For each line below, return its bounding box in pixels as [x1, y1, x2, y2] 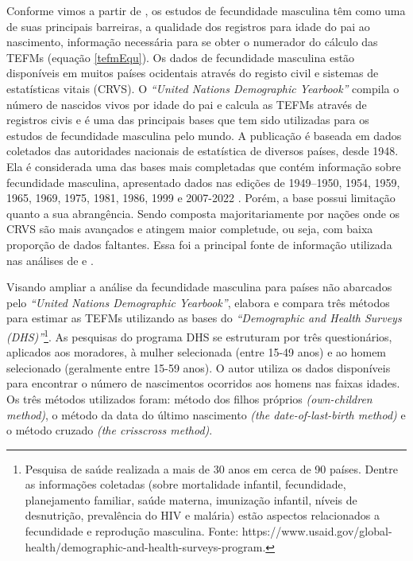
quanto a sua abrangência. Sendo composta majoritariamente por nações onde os [6, 205, 400, 221]
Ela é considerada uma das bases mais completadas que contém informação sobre [6, 158, 401, 174]
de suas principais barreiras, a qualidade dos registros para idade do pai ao [6, 18, 370, 34]
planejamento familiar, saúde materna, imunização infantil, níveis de [25, 491, 357, 508]
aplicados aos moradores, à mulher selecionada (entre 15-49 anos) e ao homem [6, 344, 387, 360]
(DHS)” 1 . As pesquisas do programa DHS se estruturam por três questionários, [6, 325, 392, 345]
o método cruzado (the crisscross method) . [6, 422, 213, 438]
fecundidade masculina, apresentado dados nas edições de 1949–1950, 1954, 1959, [6, 173, 400, 190]
